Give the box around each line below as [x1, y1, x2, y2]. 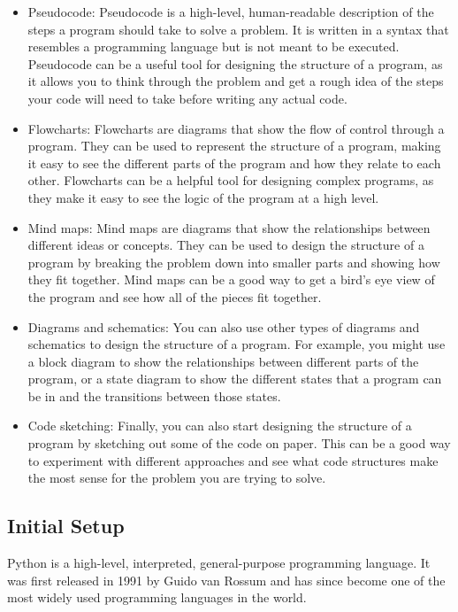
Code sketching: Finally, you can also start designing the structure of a [27, 416, 412, 435]
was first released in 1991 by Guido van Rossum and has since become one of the [7, 570, 446, 589]
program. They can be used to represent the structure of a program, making [27, 136, 441, 155]
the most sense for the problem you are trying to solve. [27, 469, 326, 487]
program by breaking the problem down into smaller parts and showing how [27, 252, 440, 271]
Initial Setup [7, 512, 125, 539]
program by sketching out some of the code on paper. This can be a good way [27, 434, 451, 453]
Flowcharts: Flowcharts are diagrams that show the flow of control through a [27, 119, 445, 137]
